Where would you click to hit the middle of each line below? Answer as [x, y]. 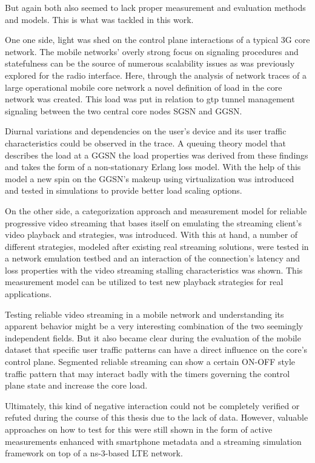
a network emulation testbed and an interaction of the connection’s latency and [153, 258]
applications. [28, 294]
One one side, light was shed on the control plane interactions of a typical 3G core [157, 40]
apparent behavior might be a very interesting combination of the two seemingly [154, 326]
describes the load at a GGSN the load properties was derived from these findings [157, 155]
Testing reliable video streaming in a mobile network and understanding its [144, 314]
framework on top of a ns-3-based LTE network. [94, 453]
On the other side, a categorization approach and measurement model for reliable [156, 210]
